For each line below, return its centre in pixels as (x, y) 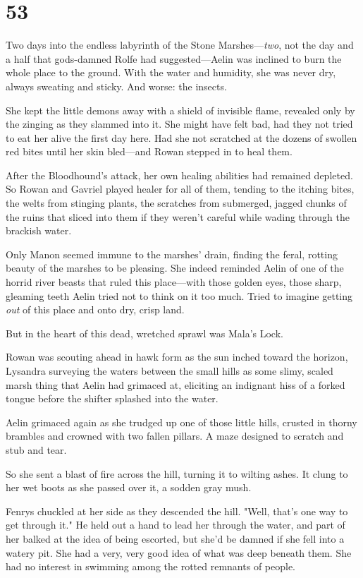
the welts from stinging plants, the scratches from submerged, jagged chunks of (176, 203)
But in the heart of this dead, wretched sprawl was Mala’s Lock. (144, 333)
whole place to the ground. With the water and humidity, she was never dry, (171, 72)
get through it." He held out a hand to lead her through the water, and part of (176, 525)
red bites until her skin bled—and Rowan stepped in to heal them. (149, 151)
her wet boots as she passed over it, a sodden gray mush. (129, 487)
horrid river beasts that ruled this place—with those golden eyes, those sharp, (174, 282)
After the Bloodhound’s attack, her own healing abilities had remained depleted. (179, 175)
